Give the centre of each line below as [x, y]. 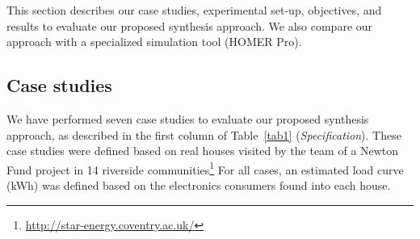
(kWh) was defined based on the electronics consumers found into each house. [199, 185]
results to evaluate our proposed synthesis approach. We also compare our [190, 25]
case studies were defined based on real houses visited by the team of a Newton [203, 151]
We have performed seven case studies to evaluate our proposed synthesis [188, 118]
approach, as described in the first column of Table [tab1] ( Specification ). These [204, 134]
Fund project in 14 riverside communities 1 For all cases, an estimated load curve [205, 168]
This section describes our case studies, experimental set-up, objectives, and [194, 10]
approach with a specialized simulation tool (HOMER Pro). [154, 42]
